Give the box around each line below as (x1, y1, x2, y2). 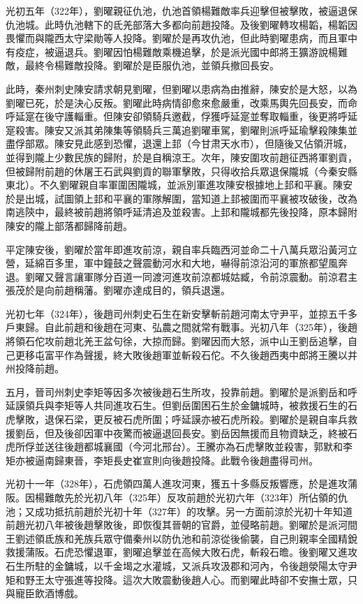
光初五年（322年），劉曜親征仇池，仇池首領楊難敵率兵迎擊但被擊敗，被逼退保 (6, 3, 357, 17)
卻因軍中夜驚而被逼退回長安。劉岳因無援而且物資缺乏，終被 (73, 425, 348, 440)
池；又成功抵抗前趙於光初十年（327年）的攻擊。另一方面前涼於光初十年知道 (6, 503, 353, 518)
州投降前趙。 (6, 361, 64, 376)
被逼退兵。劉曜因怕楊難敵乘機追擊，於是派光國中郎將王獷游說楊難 (44, 44, 348, 59)
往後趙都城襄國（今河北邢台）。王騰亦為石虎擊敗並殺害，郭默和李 (54, 439, 353, 454)
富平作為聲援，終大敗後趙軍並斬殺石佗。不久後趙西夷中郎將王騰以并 (44, 347, 357, 362)
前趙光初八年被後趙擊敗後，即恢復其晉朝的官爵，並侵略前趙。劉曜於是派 (6, 517, 338, 532)
